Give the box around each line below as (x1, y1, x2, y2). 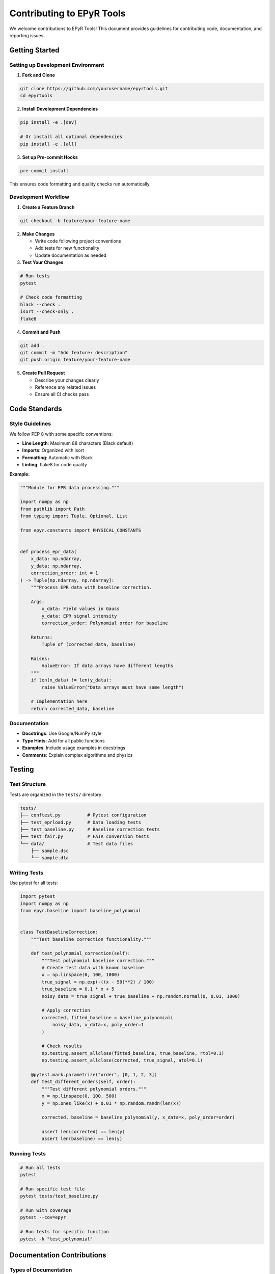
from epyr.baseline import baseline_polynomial (20, 908, 141, 913)
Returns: (31, 634, 53, 640)
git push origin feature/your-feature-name (20, 357, 131, 363)
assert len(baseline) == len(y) (41, 1136, 122, 1142)
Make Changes (22, 231, 55, 237)
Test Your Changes (22, 259, 64, 266)
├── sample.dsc (31, 848, 69, 854)
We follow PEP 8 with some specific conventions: (9, 431, 113, 437)
